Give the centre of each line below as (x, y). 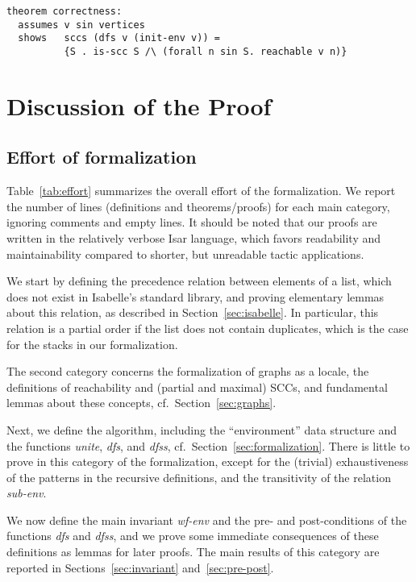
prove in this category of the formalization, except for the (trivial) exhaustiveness (208, 461)
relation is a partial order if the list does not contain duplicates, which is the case (208, 328)
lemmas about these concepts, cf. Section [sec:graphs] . (141, 403)
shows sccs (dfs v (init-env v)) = (119, 38)
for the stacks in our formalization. (92, 344)
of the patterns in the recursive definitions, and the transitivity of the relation (199, 477)
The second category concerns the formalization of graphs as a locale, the (188, 371)
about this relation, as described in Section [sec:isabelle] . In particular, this (193, 312)
